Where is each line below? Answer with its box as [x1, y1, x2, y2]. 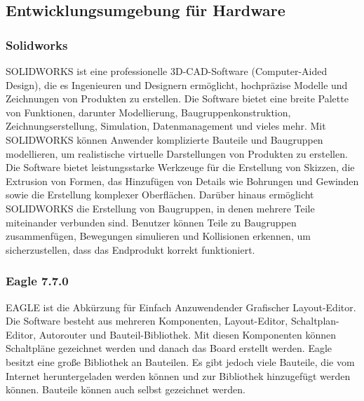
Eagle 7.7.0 [6, 272, 69, 290]
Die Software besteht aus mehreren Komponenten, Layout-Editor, [6, 313, 288, 328]
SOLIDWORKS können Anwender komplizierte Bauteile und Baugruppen [6, 132, 323, 147]
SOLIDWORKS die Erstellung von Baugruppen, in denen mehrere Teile [6, 200, 315, 215]
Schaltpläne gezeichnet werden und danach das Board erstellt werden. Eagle [6, 341, 332, 355]
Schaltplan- [290, 313, 339, 328]
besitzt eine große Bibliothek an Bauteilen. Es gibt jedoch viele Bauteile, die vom [6, 354, 355, 369]
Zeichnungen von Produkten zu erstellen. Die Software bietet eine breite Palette [6, 91, 349, 106]
